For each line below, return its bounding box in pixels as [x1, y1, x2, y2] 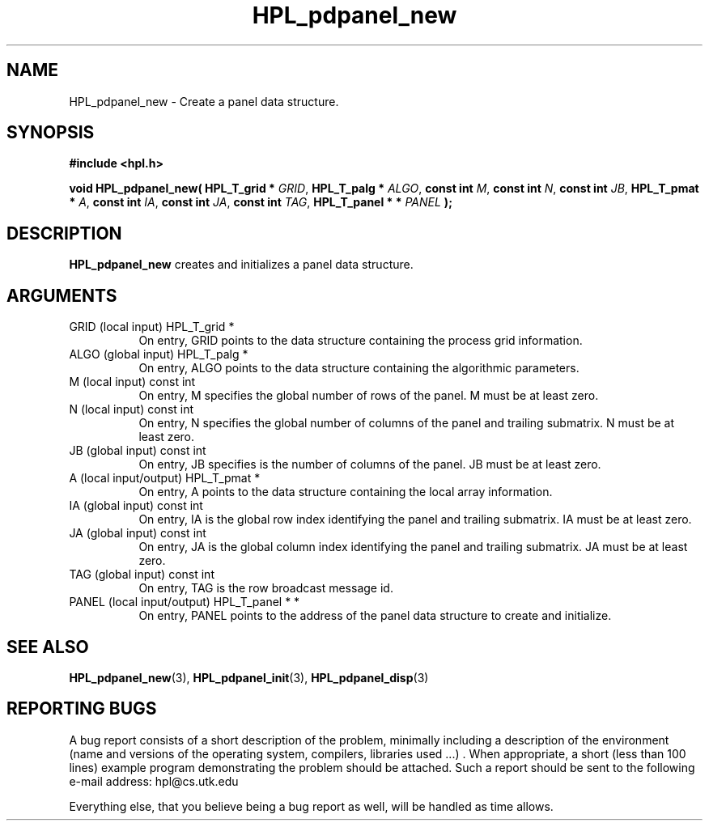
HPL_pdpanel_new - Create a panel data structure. [69, 94, 339, 108]
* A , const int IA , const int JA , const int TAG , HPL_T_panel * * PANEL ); [69, 195, 452, 210]
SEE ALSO [6, 636, 89, 657]
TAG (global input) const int [69, 567, 214, 582]
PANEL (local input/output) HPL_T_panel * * [69, 595, 300, 609]
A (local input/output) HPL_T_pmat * [69, 471, 261, 486]
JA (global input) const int [69, 526, 206, 541]
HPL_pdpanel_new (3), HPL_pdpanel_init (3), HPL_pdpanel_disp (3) [69, 670, 429, 685]
